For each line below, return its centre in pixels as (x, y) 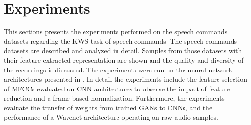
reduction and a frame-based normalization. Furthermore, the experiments (114, 98)
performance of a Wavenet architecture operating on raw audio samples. (111, 117)
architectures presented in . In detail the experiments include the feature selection (125, 79)
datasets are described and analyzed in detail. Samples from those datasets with (123, 50)
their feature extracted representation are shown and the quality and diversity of (124, 60)
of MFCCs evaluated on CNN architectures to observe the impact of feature (117, 88)
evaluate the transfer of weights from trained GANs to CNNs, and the (108, 107)
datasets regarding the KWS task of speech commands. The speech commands (121, 41)
